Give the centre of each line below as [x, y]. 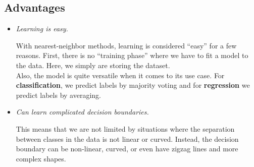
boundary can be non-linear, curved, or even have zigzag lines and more [127, 149]
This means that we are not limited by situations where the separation [125, 128]
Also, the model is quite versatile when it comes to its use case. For [120, 75]
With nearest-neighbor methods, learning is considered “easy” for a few [126, 45]
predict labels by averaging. [58, 95]
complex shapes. [41, 158]
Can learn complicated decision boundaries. [82, 112]
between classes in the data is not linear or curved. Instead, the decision [127, 138]
